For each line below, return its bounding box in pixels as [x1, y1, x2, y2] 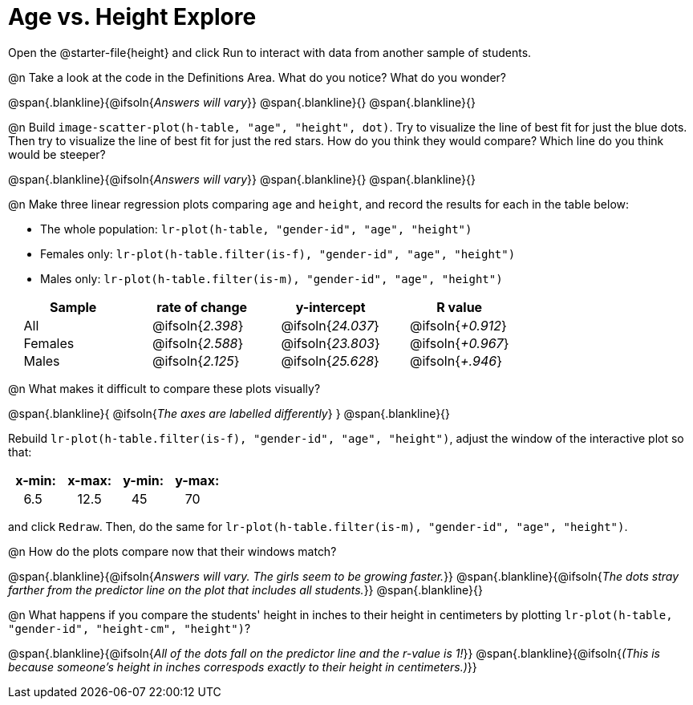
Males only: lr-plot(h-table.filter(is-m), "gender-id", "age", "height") [40, 271, 503, 286]
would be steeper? [8, 147, 106, 161]
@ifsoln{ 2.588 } [152, 334, 244, 351]
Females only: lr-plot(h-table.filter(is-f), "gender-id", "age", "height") [40, 246, 516, 261]
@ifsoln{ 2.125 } [152, 352, 240, 369]
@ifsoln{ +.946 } [409, 352, 503, 369]
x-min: [15, 472, 56, 488]
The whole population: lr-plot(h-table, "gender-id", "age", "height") [40, 221, 472, 236]
